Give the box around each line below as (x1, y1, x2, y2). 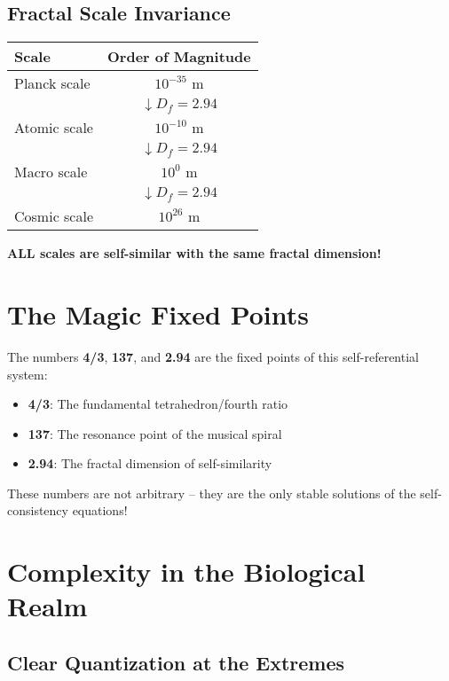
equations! (72, 501, 128, 520)
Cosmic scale (14, 206, 94, 227)
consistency (7, 501, 68, 520)
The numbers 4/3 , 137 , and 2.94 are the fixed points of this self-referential (7, 347, 419, 365)
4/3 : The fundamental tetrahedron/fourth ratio (28, 395, 288, 413)
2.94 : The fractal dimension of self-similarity (28, 454, 272, 473)
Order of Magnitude (107, 46, 251, 67)
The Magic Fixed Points (7, 295, 310, 332)
